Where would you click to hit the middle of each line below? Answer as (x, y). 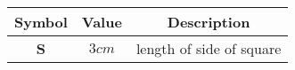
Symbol (41, 22)
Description (209, 22)
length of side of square (209, 48)
